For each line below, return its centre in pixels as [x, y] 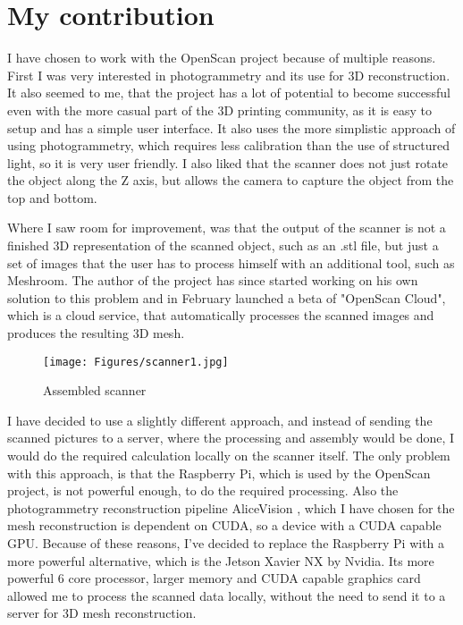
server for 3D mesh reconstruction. [102, 613]
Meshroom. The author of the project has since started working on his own [213, 280]
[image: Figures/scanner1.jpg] [136, 362]
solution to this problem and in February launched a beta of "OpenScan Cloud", [227, 297]
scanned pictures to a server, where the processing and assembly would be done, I [231, 438]
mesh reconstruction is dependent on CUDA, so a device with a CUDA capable [224, 525]
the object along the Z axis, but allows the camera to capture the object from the [231, 180]
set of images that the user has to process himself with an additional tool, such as [231, 262]
